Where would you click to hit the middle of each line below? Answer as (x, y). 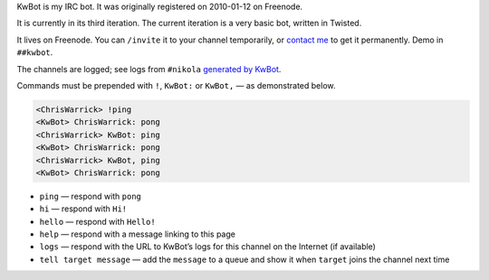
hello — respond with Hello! (97, 221)
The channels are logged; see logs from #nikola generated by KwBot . (149, 69)
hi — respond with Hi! (83, 209)
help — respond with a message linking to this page (137, 234)
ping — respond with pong (91, 196)
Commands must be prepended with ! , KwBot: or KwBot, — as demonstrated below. (176, 85)
